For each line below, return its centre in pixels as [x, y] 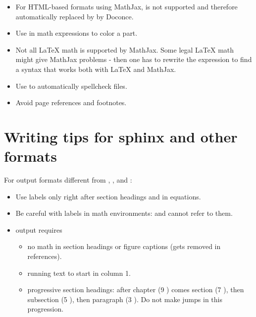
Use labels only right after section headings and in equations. [108, 196]
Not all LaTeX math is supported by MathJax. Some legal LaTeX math [125, 49]
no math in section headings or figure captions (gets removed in [124, 246]
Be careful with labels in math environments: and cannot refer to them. [124, 213]
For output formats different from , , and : [68, 180]
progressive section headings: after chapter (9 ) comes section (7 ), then [136, 289]
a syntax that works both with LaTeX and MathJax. [96, 69]
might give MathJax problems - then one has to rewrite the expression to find [134, 59]
